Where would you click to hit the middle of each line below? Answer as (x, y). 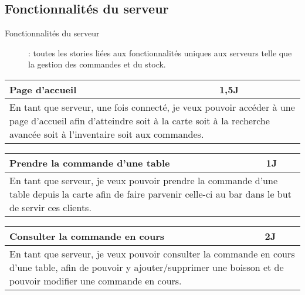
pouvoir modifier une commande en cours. (96, 280)
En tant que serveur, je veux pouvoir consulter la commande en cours (152, 253)
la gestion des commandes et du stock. (97, 64)
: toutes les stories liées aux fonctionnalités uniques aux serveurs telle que (160, 52)
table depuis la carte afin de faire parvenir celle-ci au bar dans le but (150, 194)
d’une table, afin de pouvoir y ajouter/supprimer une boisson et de (147, 267)
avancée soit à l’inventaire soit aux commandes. (107, 134)
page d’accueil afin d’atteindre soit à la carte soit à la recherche (140, 120)
